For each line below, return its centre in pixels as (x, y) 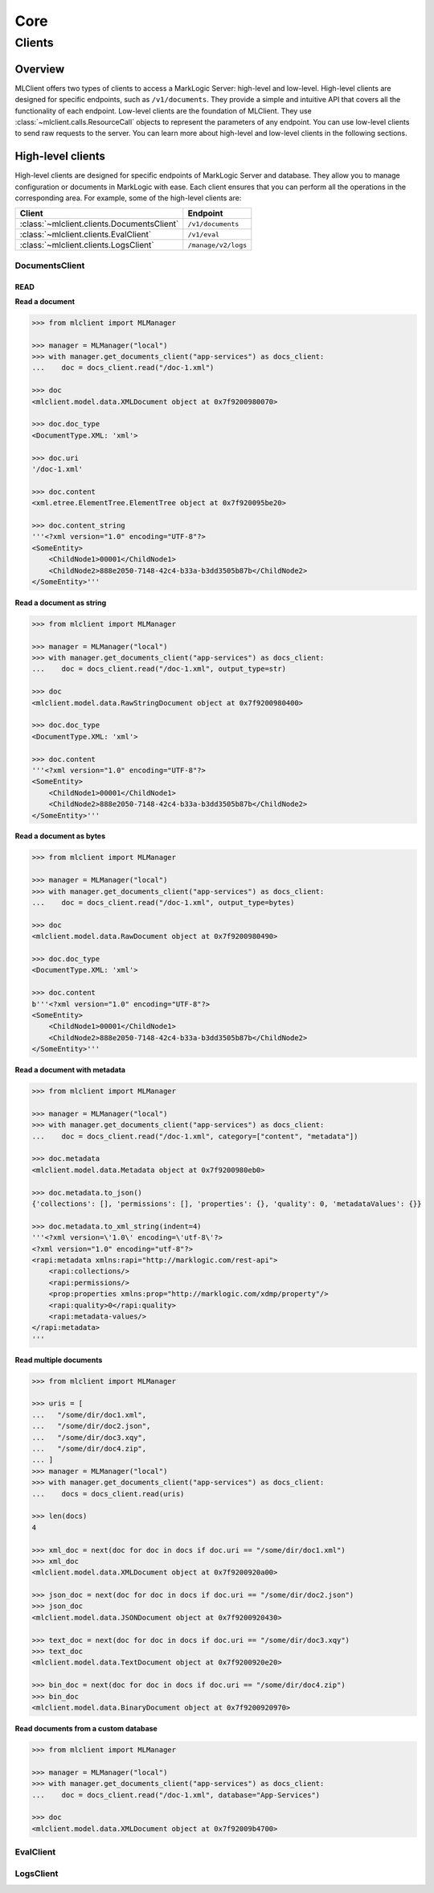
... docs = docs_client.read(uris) (108, 1494)
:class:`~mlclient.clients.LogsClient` (87, 245)
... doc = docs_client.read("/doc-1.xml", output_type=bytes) (163, 903)
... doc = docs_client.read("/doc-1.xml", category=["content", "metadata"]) (195, 1136)
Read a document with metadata (70, 1070)
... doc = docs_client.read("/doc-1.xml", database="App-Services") (176, 1795)
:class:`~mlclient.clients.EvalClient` (86, 235)
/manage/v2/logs (217, 245)
